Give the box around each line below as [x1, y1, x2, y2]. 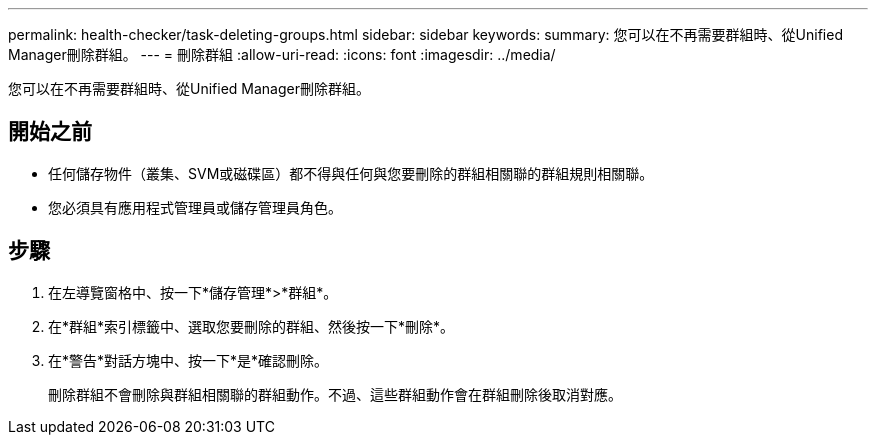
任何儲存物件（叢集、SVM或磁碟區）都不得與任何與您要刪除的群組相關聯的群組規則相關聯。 [48, 164, 654, 182]
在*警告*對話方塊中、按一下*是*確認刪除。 [48, 351, 329, 369]
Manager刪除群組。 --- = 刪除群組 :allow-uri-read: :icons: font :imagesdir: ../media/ [8, 46, 556, 63]
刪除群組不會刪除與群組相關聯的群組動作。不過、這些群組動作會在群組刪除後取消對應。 [48, 385, 622, 403]
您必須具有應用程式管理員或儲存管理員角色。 [48, 198, 342, 216]
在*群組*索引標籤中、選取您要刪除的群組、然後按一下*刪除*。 [48, 317, 455, 335]
